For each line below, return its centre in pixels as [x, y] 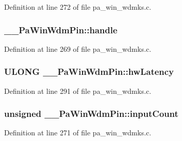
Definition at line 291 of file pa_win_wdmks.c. [78, 90]
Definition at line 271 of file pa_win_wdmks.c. [78, 133]
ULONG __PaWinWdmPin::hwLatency [89, 72]
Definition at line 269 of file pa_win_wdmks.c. [78, 48]
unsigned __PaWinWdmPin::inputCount [91, 114]
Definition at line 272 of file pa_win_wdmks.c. [78, 7]
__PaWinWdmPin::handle [61, 29]
